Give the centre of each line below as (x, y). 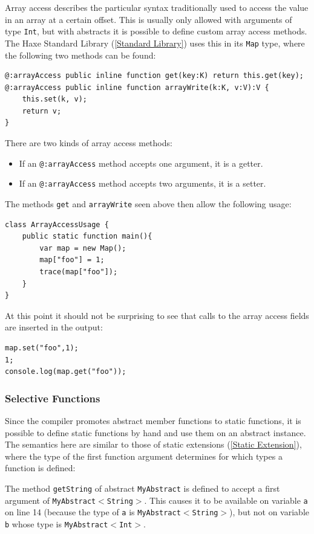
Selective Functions (53, 398)
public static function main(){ (87, 236)
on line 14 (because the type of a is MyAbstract (93, 512)
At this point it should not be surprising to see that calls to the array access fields (157, 315)
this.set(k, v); (55, 99)
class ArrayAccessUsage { (57, 224)
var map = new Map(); (83, 248)
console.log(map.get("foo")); (66, 372)
